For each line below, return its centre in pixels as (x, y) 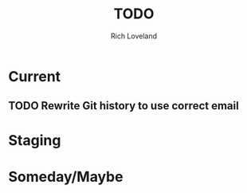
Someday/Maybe (66, 177)
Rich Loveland (134, 36)
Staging (35, 140)
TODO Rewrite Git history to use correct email (123, 106)
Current (35, 76)
